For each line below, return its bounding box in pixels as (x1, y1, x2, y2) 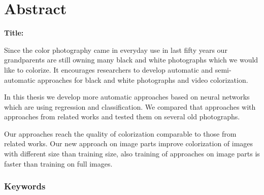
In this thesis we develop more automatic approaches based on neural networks (4, 91, 250, 102)
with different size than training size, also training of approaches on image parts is (4, 148, 260, 159)
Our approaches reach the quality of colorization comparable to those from (4, 128, 237, 139)
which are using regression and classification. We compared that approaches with (4, 101, 256, 112)
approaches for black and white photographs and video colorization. (38, 74, 248, 85)
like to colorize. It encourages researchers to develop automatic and (4, 64, 213, 75)
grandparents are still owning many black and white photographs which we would (4, 54, 258, 65)
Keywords (4, 180, 46, 192)
